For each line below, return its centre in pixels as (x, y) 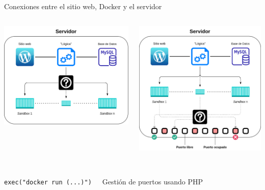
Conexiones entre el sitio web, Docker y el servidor (83, 6)
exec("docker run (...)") (48, 183)
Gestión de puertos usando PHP (152, 182)
